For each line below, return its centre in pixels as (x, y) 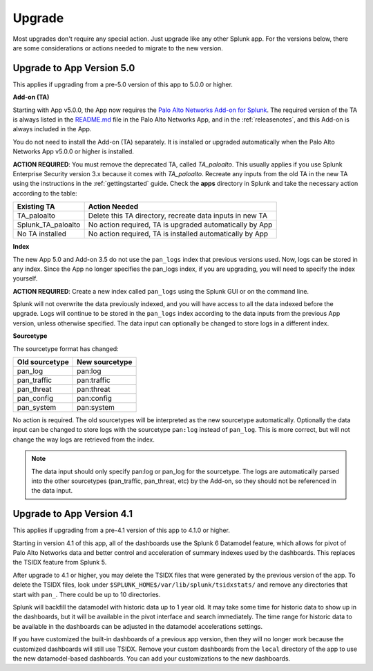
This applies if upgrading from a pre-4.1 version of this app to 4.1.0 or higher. (122, 530)
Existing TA (36, 207)
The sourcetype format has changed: (66, 348)
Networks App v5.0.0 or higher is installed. (74, 151)
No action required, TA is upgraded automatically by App (180, 225)
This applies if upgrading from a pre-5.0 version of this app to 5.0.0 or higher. (123, 84)
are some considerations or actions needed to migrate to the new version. (118, 48)
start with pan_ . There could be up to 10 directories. (87, 594)
